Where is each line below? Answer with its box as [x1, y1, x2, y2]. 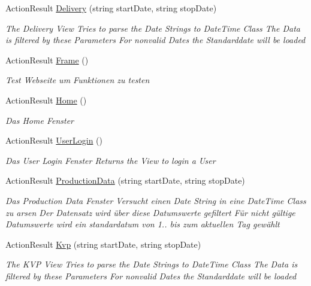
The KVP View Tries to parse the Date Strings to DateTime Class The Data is [5, 258, 298, 270]
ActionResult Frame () [5, 53, 89, 66]
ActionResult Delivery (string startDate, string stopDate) [5, 2, 217, 14]
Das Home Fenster [5, 114, 74, 126]
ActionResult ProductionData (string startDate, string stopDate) [5, 174, 245, 187]
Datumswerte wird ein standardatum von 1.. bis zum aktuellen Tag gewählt [5, 218, 280, 230]
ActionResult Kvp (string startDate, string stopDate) [5, 238, 201, 250]
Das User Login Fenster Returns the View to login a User [5, 154, 216, 166]
